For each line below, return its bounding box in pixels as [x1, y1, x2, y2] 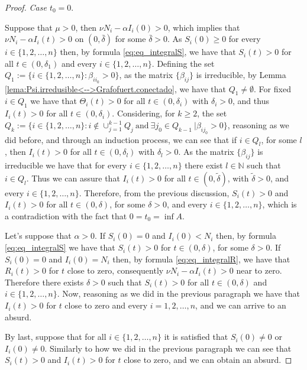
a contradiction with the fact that [5, 209, 127, 222]
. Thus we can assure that [26, 171, 120, 184]
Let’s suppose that [5, 229, 72, 242]
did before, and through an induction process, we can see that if [5, 133, 237, 145]
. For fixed [254, 82, 291, 95]
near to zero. [236, 264, 282, 277]
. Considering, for [112, 107, 175, 119]
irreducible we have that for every [5, 159, 127, 171]
